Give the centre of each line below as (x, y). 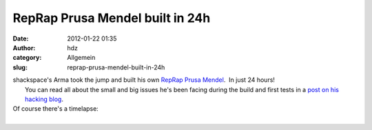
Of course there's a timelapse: (56, 109)
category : (27, 58)
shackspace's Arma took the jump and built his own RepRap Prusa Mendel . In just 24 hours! (144, 80)
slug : (20, 67)
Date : (21, 39)
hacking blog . (44, 99)
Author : (24, 47)
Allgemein (81, 58)
